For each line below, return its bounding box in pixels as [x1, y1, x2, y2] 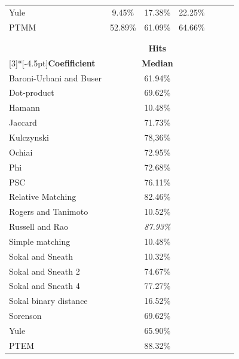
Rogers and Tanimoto [9, 205, 88, 218]
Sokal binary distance [9, 294, 88, 307]
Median [141, 56, 173, 69]
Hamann [9, 101, 40, 114]
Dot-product [9, 86, 54, 99]
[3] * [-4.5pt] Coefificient [9, 56, 96, 69]
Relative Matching [9, 190, 76, 203]
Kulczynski [9, 131, 49, 143]
